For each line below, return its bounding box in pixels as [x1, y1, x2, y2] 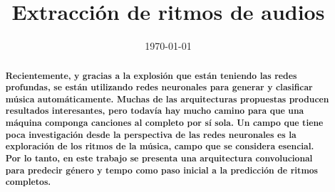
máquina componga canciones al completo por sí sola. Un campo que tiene [5, 117, 324, 129]
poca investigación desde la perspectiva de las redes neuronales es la [5, 128, 297, 141]
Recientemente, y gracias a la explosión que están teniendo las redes [5, 69, 297, 82]
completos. [5, 176, 51, 188]
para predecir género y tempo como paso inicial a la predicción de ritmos [5, 164, 319, 176]
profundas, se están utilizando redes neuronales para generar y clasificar [5, 81, 313, 94]
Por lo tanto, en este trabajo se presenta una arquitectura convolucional [5, 152, 313, 165]
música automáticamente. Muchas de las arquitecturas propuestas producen [5, 92, 329, 105]
